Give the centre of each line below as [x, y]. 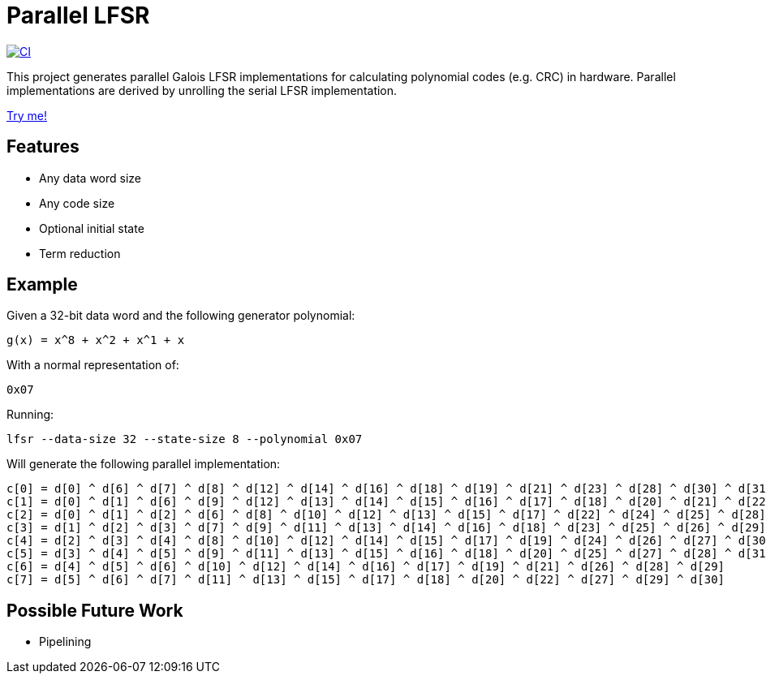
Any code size [77, 203]
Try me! [27, 115]
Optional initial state [92, 228]
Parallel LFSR [78, 15]
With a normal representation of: [93, 365]
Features [43, 147]
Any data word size [90, 178]
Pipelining [65, 642]
